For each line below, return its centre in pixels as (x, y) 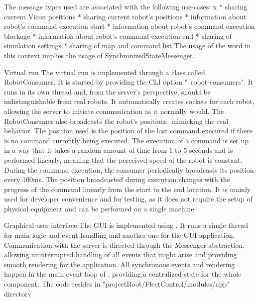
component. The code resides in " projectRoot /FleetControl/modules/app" (117, 284)
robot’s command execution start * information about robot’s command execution (129, 26)
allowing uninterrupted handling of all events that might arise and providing (121, 254)
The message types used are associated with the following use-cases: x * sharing (126, 6)
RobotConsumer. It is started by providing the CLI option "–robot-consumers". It (129, 82)
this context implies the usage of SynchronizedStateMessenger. (99, 55)
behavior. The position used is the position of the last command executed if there (129, 131)
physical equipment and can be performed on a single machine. (100, 208)
